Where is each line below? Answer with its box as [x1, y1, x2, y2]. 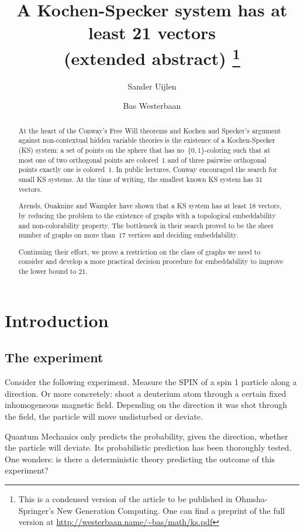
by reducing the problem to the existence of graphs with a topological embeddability [18, 210, 276, 220]
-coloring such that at [205, 145, 271, 155]
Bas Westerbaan [123, 99, 181, 112]
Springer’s [18, 504, 54, 516]
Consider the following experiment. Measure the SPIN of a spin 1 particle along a [5, 376, 297, 388]
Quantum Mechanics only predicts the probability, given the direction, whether [5, 430, 288, 442]
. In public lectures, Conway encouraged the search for [112, 164, 277, 174]
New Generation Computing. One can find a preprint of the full [57, 504, 285, 516]
